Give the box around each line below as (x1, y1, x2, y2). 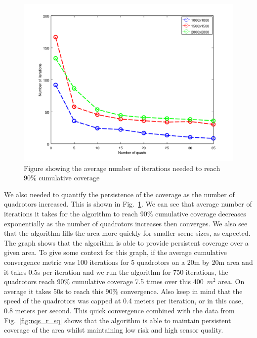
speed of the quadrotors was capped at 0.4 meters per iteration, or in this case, (4, 296, 243, 306)
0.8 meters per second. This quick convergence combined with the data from (4, 305, 235, 315)
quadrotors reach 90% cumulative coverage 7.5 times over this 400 (4, 276, 204, 287)
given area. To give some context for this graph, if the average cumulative (4, 247, 227, 257)
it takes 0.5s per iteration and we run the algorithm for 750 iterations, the (4, 266, 228, 277)
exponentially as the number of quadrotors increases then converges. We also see (4, 218, 248, 228)
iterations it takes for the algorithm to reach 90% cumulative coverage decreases (4, 208, 246, 218)
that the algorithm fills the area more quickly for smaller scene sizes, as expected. (4, 228, 251, 238)
